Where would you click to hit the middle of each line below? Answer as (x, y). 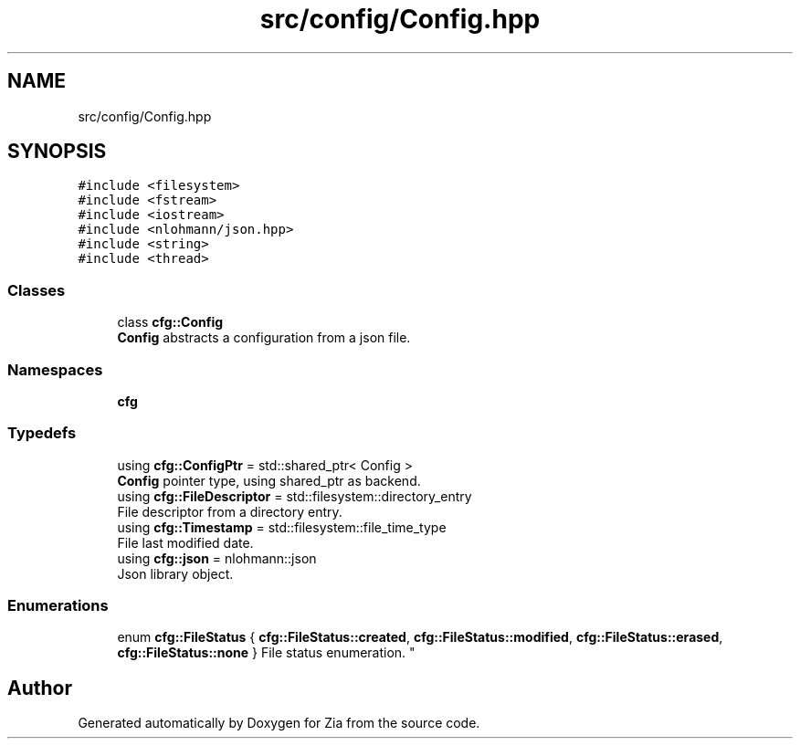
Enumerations (58, 606)
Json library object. (175, 573)
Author (40, 688)
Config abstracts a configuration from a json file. (264, 338)
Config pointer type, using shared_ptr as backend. (269, 480)
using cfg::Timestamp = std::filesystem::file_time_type (282, 527)
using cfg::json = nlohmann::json (217, 558)
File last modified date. (185, 542)
